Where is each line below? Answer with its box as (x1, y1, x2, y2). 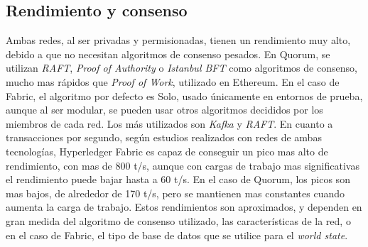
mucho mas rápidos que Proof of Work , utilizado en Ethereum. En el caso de (6, 74, 340, 89)
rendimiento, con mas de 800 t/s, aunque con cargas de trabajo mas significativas (6, 158, 359, 172)
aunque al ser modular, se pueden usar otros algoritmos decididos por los (6, 102, 323, 117)
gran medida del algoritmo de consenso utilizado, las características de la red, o (6, 213, 351, 228)
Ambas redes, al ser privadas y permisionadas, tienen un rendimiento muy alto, (6, 33, 351, 48)
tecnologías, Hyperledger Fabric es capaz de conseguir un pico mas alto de (6, 143, 328, 158)
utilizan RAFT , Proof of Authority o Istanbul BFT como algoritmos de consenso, (6, 60, 357, 75)
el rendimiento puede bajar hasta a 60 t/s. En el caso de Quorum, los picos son (6, 172, 350, 187)
